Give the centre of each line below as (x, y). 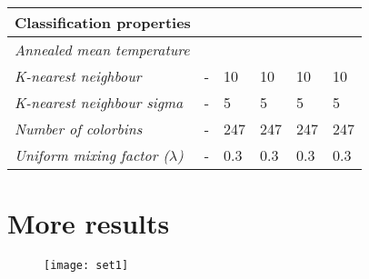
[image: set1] (86, 266)
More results (89, 223)
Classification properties (103, 22)
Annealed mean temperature (102, 50)
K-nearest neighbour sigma (99, 102)
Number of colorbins (79, 129)
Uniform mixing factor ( (92, 155)
